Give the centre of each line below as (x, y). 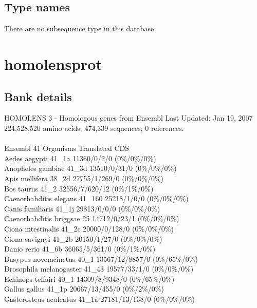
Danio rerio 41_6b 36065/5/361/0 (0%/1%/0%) (80, 249)
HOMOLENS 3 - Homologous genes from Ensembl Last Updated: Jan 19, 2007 (128, 118)
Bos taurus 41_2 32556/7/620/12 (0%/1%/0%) (79, 188)
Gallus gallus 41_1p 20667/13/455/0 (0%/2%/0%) (84, 289)
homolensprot (53, 63)
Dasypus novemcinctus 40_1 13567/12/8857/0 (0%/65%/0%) (101, 258)
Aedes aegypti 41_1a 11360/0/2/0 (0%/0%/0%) (80, 158)
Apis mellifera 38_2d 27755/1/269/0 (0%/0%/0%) (84, 178)
